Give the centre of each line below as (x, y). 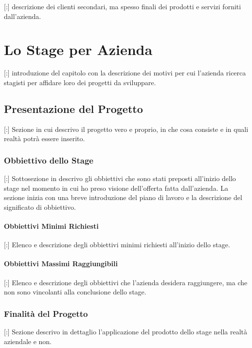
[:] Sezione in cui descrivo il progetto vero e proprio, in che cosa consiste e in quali (126, 129)
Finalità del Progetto (46, 313)
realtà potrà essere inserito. (45, 138)
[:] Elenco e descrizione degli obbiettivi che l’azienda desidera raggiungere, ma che (126, 282)
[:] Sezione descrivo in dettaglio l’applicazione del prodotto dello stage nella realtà (126, 332)
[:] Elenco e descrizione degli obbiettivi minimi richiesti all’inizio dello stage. (117, 245)
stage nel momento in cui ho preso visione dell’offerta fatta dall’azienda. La (116, 188)
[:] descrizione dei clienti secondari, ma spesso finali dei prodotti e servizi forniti (123, 6)
